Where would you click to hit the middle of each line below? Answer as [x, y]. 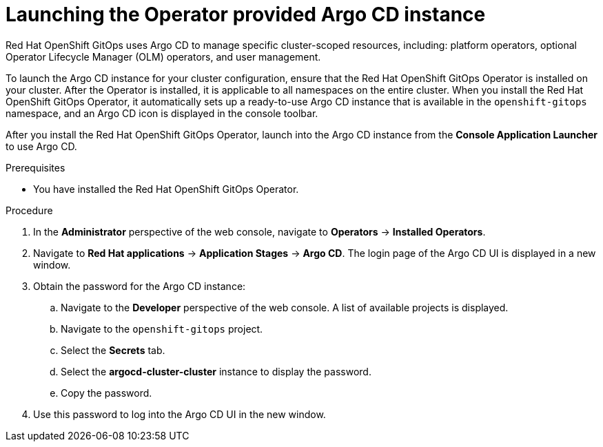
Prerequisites [35, 167]
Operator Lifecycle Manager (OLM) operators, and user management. [163, 56]
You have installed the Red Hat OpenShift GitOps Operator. [166, 189]
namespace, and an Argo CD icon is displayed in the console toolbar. [162, 113]
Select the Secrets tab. [113, 350]
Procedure [29, 210]
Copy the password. [106, 393]
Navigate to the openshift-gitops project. [162, 329]
